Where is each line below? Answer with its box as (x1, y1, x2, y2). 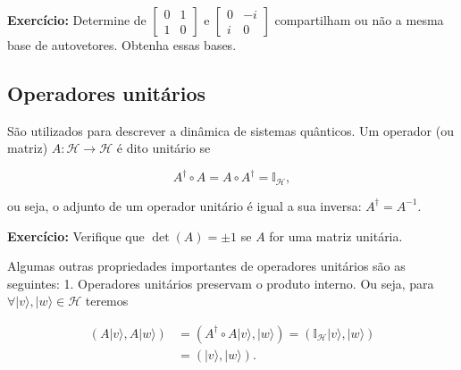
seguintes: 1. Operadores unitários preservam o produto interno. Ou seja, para (7, 273, 434, 292)
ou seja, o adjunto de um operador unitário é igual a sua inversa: (7, 196, 362, 214)
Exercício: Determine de (7, 11, 147, 29)
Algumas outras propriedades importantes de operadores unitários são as (7, 256, 406, 275)
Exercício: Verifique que (7, 226, 145, 245)
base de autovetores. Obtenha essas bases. (7, 36, 237, 54)
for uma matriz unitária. (269, 226, 403, 245)
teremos (85, 291, 129, 310)
